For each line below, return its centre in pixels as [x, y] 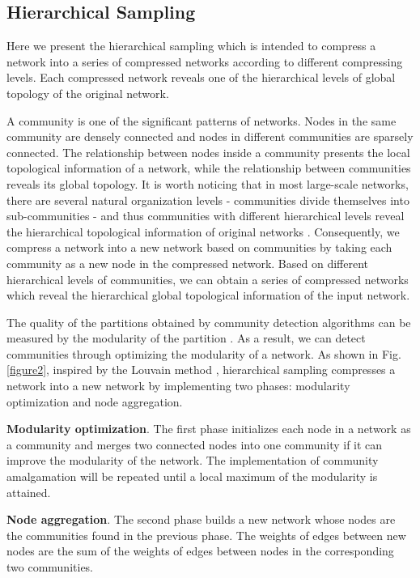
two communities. [50, 567]
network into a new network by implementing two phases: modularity [178, 386]
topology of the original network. [88, 93]
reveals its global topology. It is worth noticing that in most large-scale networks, [208, 183]
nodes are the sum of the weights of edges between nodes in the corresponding [200, 551]
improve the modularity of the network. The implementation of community [193, 460]
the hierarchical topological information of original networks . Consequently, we [203, 231]
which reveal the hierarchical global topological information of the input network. [208, 295]
